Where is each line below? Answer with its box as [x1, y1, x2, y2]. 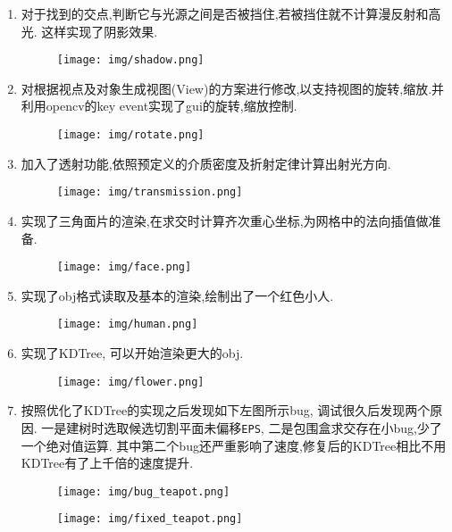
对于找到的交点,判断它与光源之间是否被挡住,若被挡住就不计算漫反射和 [21, 4, 429, 22]
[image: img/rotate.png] [56, 129, 205, 142]
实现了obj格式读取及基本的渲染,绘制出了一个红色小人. [21, 286, 334, 304]
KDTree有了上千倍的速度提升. [21, 453, 194, 472]
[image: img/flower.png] [56, 375, 205, 388]
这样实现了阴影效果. [41, 21, 158, 40]
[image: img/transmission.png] [56, 186, 243, 199]
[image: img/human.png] [56, 318, 198, 331]
